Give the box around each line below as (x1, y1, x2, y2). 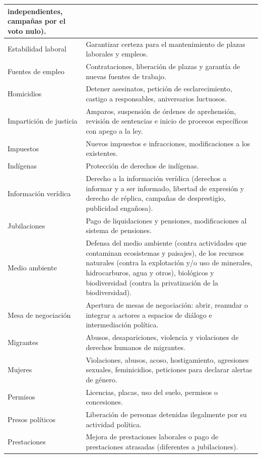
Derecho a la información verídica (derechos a (86, 173, 227, 184)
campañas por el (8, 16, 65, 26)
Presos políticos (8, 414, 55, 424)
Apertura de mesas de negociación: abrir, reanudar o (86, 300, 248, 310)
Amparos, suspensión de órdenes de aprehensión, (86, 105, 236, 116)
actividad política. (86, 419, 142, 429)
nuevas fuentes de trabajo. (86, 71, 167, 81)
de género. (86, 374, 117, 384)
